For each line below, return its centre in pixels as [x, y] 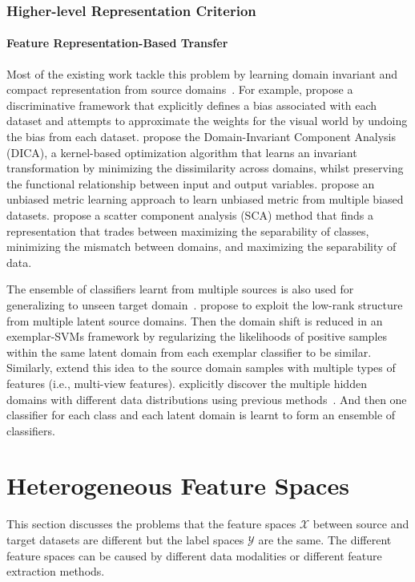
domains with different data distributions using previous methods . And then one [207, 399]
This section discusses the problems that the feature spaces [151, 524]
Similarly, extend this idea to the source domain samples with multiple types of [201, 368]
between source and [361, 524]
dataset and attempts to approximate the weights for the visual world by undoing [207, 121]
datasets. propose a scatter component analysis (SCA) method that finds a [190, 214]
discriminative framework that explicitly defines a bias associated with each [192, 105]
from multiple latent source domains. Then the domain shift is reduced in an [195, 320]
